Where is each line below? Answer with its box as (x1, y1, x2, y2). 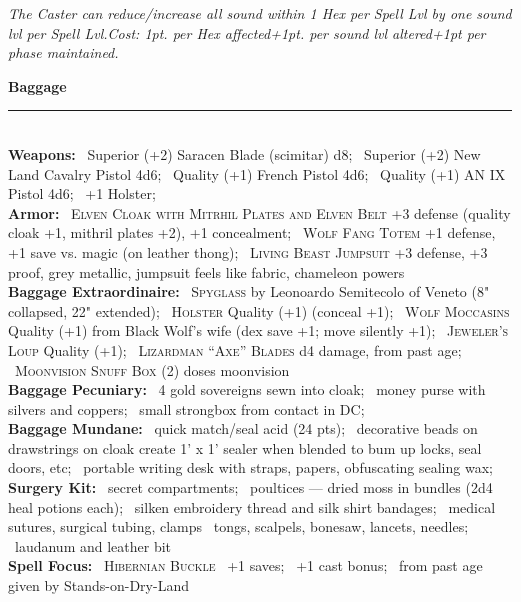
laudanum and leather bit (14, 535, 172, 556)
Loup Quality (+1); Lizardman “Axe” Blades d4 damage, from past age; (8, 339, 462, 360)
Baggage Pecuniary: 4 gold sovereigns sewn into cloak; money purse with (8, 379, 486, 400)
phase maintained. (8, 42, 119, 63)
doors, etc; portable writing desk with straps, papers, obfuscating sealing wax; (8, 457, 493, 478)
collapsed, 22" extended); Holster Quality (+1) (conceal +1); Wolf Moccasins (8, 300, 510, 321)
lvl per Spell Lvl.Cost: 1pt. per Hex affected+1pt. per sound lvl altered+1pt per (8, 22, 486, 43)
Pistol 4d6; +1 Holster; (8, 183, 156, 204)
